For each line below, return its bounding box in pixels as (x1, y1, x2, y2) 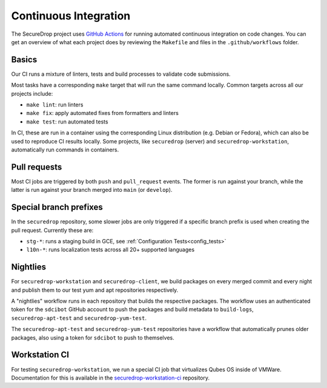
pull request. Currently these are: (11, 226, 94, 234)
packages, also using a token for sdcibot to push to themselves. (11, 334, 175, 341)
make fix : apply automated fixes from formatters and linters (26, 110, 179, 117)
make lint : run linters (26, 101, 84, 108)
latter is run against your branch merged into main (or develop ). (11, 186, 173, 194)
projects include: (11, 90, 53, 97)
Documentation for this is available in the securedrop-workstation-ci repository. (11, 374, 210, 381)
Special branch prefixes (11, 202, 103, 212)
